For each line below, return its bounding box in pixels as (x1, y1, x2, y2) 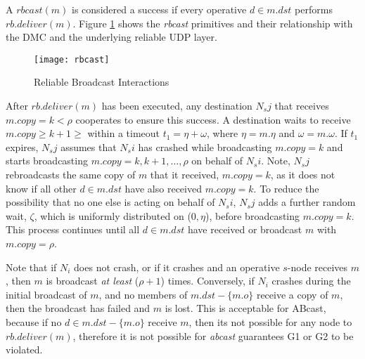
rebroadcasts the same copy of (6, 167, 136, 181)
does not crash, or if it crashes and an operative (74, 259, 280, 274)
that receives (274, 98, 329, 113)
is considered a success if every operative (72, 2, 247, 16)
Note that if (6, 259, 57, 274)
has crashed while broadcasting (138, 139, 272, 154)
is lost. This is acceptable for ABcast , (165, 301, 326, 315)
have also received (124, 181, 202, 195)
